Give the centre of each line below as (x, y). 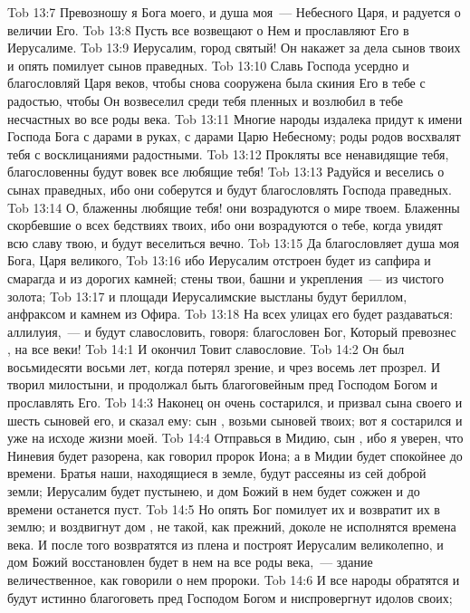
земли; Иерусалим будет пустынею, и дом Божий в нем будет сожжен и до (214, 491)
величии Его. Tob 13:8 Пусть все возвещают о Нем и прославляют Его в (208, 29)
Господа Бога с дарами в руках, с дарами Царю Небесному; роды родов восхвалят (234, 136)
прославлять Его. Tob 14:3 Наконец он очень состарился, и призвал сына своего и (235, 402)
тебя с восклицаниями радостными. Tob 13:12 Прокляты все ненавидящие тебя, (228, 153)
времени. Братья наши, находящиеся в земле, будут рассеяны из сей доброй (217, 473)
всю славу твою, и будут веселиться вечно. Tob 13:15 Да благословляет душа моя (233, 242)
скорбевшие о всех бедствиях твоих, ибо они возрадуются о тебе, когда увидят (225, 225)
